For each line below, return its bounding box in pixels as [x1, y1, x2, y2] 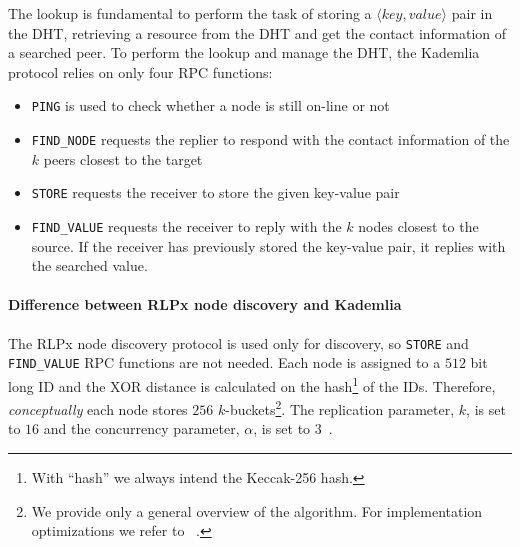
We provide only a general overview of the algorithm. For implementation [31, 500, 483, 521]
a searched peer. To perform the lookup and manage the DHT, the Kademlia [8, 42, 480, 63]
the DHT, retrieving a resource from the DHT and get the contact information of [8, 22, 507, 43]
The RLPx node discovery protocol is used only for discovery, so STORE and [8, 332, 469, 353]
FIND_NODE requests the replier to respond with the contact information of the [31, 129, 510, 150]
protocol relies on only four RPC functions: [8, 61, 273, 82]
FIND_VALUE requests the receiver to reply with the [31, 215, 342, 236]
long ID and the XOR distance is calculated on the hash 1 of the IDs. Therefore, [8, 372, 496, 396]
